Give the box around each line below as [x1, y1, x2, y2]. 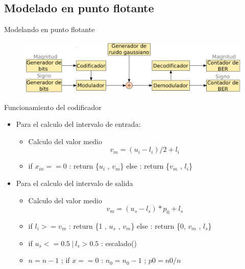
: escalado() [101, 237, 137, 248]
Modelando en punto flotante [4, 24, 95, 35]
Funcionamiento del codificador [4, 101, 102, 112]
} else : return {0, [131, 220, 186, 231]
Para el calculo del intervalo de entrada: [16, 119, 141, 129]
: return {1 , [68, 220, 107, 231]
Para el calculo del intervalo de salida [16, 177, 133, 188]
